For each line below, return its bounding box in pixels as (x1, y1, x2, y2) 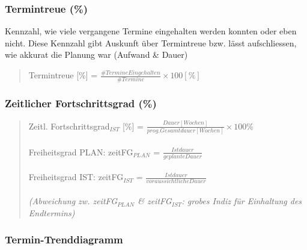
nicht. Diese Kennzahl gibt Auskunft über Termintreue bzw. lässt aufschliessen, (5, 36, 297, 49)
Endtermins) (28, 206, 75, 219)
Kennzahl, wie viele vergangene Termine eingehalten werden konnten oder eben (5, 25, 297, 37)
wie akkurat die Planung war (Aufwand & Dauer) (5, 48, 188, 61)
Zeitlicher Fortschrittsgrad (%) (5, 96, 157, 111)
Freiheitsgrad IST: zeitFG (28, 170, 124, 183)
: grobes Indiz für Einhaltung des (181, 195, 302, 207)
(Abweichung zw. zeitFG (28, 195, 118, 207)
